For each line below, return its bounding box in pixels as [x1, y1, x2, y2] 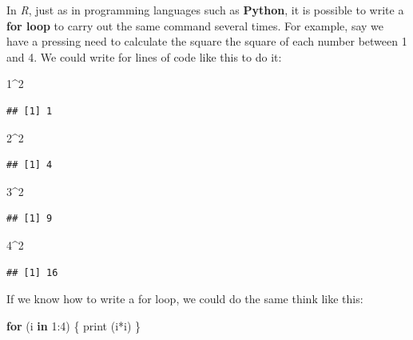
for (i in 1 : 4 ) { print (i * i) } [6, 317, 141, 334]
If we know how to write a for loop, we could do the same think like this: [6, 290, 363, 307]
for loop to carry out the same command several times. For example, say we [6, 17, 383, 34]
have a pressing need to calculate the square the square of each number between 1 [6, 33, 407, 50]
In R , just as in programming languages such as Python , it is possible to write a [6, 2, 404, 18]
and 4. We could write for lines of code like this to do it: [6, 48, 282, 65]
